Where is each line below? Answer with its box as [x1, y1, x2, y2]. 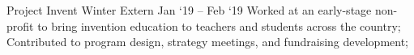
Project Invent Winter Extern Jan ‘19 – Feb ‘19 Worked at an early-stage [6, 2, 372, 18]
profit [6, 17, 34, 34]
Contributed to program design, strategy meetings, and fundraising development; [6, 33, 408, 50]
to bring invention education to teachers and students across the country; [37, 17, 401, 34]
